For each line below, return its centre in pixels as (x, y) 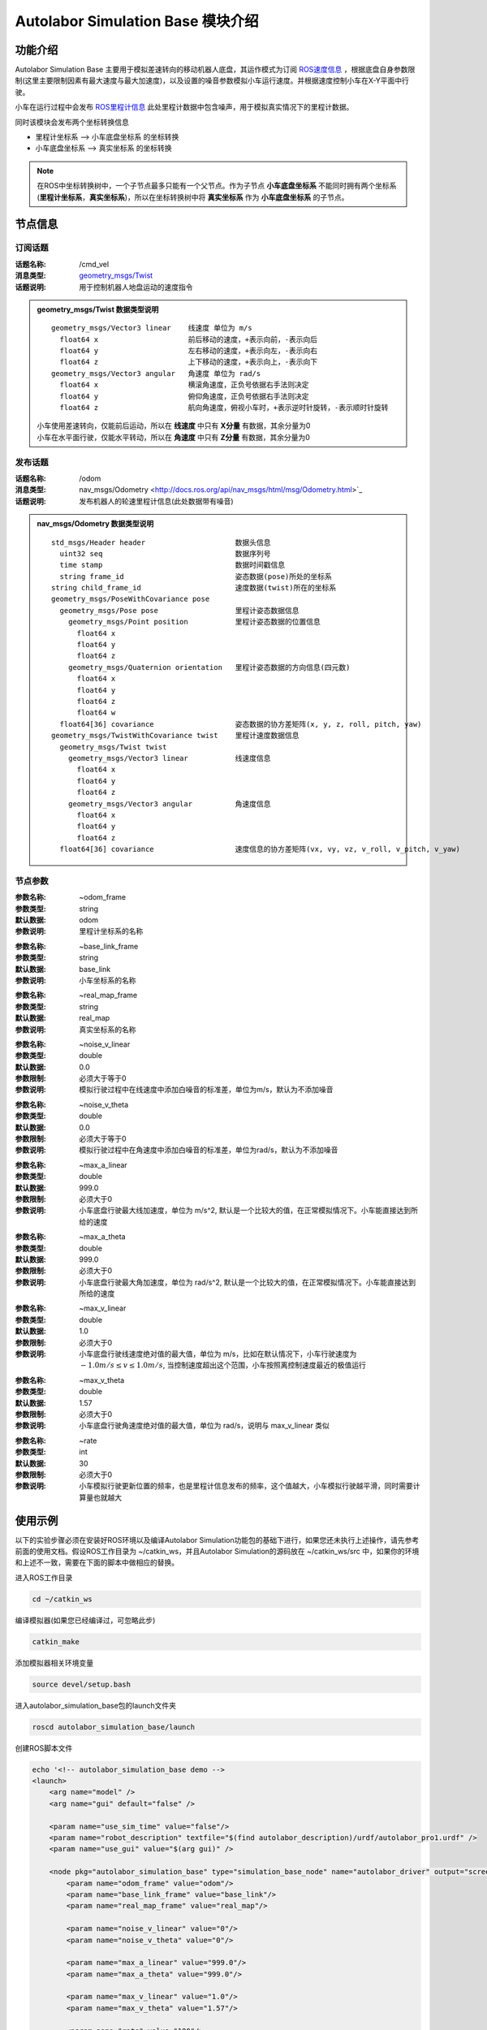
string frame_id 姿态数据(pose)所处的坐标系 (196, 576)
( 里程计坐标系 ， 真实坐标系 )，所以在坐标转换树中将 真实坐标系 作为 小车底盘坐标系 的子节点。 (193, 197)
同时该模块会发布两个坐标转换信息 (72, 122)
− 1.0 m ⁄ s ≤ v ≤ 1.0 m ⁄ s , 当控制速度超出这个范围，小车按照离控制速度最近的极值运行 (223, 1365)
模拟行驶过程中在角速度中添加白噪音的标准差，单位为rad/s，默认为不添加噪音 (209, 1150)
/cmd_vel (94, 264)
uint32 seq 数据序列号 (165, 553)
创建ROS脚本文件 (44, 1748)
